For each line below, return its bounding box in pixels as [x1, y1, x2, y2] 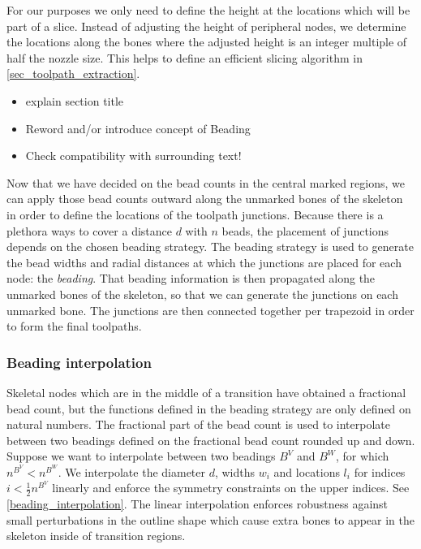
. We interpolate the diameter [58, 463, 206, 480]
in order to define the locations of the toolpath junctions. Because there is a [6, 205, 384, 223]
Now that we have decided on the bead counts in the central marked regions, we [6, 174, 405, 191]
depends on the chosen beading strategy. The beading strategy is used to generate [6, 238, 414, 255]
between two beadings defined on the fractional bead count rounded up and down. [6, 431, 415, 448]
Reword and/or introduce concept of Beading [25, 119, 251, 136]
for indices [354, 463, 406, 480]
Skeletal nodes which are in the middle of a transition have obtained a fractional [6, 383, 406, 400]
